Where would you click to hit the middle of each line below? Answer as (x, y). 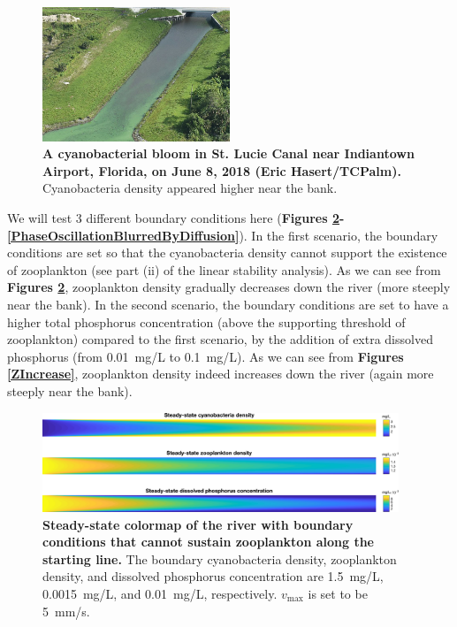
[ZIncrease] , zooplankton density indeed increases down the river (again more (221, 374)
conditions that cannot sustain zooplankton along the (208, 542)
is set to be (338, 593)
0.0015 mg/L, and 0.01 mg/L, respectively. (160, 593)
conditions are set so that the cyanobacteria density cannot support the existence (227, 252)
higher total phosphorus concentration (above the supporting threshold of (206, 321)
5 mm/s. (66, 611)
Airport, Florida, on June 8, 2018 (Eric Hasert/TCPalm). (222, 170)
